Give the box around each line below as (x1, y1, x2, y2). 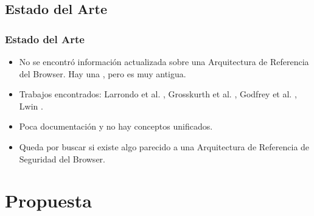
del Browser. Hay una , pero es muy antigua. (19, 67, 186, 80)
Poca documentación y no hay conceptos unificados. (19, 120, 213, 133)
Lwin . (19, 99, 43, 112)
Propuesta (5, 188, 92, 213)
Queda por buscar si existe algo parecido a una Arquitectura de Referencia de (19, 140, 310, 153)
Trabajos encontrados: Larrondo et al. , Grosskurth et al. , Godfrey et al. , (19, 88, 297, 100)
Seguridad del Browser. (19, 152, 105, 165)
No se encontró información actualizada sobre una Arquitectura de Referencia (19, 55, 309, 68)
